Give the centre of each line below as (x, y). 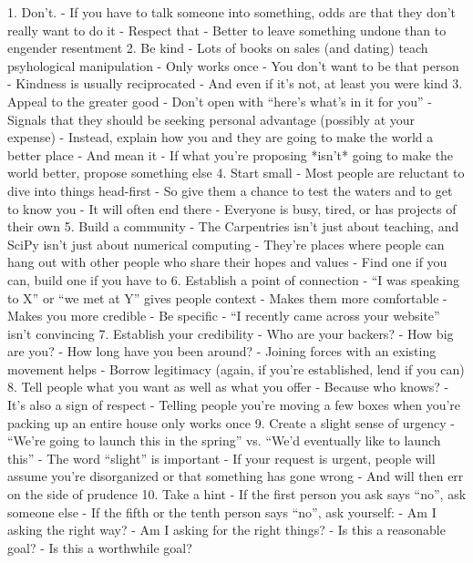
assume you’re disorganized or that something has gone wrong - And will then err (236, 476)
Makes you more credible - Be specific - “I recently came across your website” (224, 316)
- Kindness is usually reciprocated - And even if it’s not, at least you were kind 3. (235, 83)
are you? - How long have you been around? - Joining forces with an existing (222, 351)
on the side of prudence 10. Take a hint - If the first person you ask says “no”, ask (237, 494)
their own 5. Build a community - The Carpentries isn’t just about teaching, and (233, 226)
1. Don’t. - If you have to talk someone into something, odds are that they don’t (232, 12)
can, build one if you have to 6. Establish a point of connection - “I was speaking (233, 279)
